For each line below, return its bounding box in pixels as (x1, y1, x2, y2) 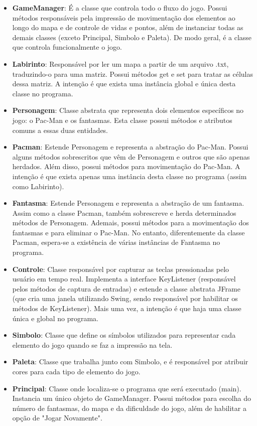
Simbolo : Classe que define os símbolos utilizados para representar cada (12, 330, 236, 340)
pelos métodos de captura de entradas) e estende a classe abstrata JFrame (12, 283, 240, 294)
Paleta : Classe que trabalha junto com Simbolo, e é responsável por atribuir (12, 356, 248, 367)
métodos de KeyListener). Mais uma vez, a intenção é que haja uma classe (12, 303, 241, 314)
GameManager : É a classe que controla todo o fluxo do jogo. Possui (12, 3, 227, 13)
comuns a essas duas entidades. (12, 124, 108, 135)
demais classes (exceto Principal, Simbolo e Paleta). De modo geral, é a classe (12, 32, 252, 42)
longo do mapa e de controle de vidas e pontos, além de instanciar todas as (12, 22, 243, 33)
